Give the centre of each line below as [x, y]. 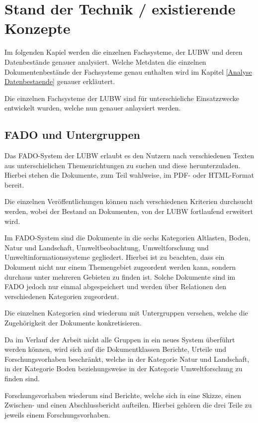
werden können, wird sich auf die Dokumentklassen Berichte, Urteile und [116, 349]
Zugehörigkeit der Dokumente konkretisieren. [73, 322]
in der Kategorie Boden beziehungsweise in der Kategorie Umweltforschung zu [124, 369]
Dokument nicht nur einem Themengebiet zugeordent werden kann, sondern [120, 267]
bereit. [14, 184]
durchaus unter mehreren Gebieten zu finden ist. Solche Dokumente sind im [120, 276]
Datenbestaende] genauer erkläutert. [60, 81]
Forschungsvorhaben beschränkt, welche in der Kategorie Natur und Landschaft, [127, 359]
